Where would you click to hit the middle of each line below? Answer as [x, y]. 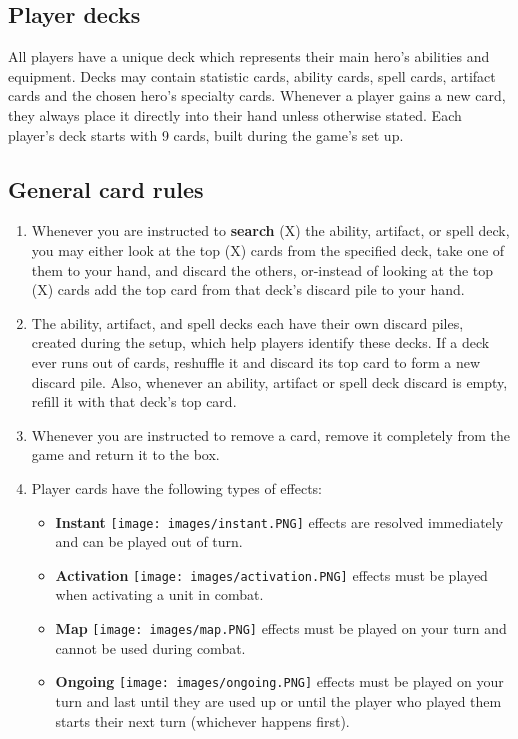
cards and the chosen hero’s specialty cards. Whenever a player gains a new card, [257, 95]
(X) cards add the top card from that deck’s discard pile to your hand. [248, 289]
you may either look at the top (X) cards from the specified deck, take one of [268, 249]
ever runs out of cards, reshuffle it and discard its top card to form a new [256, 361]
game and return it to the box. [125, 454]
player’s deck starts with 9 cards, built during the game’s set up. [206, 134]
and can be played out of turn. [149, 541]
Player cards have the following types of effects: [176, 487]
